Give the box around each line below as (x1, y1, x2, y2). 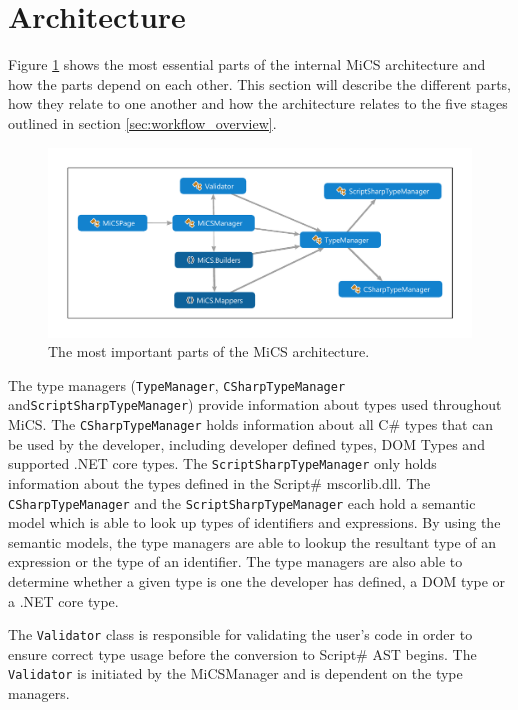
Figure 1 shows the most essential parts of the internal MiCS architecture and (8, 54, 486, 75)
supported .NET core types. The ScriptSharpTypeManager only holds (8, 453, 437, 474)
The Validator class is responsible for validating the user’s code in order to (8, 624, 473, 645)
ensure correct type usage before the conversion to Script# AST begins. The (8, 643, 477, 664)
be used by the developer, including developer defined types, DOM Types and (8, 433, 485, 454)
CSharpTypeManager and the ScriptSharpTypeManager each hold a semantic (8, 492, 476, 513)
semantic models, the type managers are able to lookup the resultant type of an (8, 531, 497, 552)
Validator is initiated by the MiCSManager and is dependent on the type (8, 663, 463, 684)
